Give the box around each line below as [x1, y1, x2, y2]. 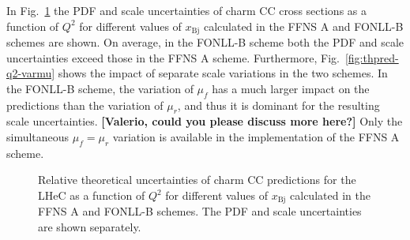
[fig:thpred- [344, 49, 399, 66]
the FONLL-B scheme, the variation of [6, 80, 194, 96]
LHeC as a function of [38, 187, 145, 203]
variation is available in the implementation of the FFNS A [112, 129, 400, 145]
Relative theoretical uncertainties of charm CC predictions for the [38, 171, 356, 188]
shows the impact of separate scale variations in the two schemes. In [58, 65, 388, 81]
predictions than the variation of [6, 96, 164, 113]
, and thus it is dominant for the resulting [177, 96, 380, 113]
